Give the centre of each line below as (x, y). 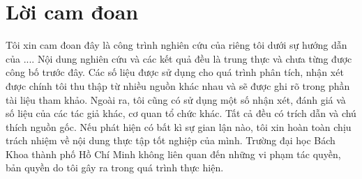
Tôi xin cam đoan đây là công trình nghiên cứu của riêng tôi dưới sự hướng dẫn (176, 45)
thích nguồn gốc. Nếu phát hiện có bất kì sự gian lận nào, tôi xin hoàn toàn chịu (179, 126)
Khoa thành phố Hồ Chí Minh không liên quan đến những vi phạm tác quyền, (173, 154)
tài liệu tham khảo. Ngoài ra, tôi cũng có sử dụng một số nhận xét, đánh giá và (176, 99)
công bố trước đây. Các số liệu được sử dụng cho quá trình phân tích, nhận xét (175, 72)
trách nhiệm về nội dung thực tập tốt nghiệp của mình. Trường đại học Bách (171, 140)
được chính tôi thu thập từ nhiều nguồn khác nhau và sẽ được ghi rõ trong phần (178, 85)
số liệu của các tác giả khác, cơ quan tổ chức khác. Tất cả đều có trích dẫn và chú (181, 113)
